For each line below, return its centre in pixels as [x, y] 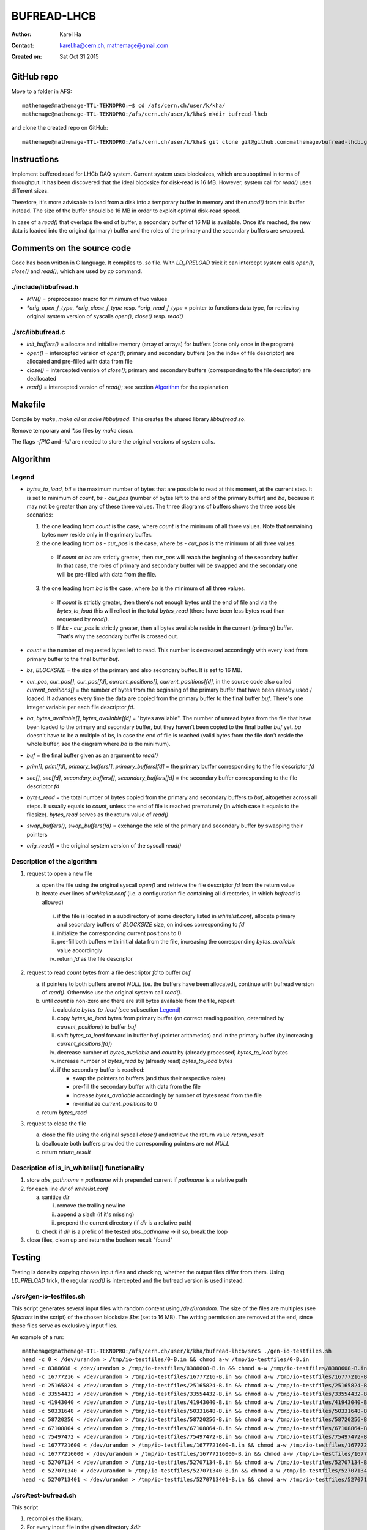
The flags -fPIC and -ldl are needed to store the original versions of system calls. [113, 442]
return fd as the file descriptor [95, 958]
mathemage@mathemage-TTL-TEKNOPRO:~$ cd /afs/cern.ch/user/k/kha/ [124, 105]
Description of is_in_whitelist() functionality [78, 1168]
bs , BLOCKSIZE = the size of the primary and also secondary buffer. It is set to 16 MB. [135, 670]
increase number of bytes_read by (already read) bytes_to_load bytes [145, 1061]
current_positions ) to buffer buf [97, 1027]
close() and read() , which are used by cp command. [77, 271]
